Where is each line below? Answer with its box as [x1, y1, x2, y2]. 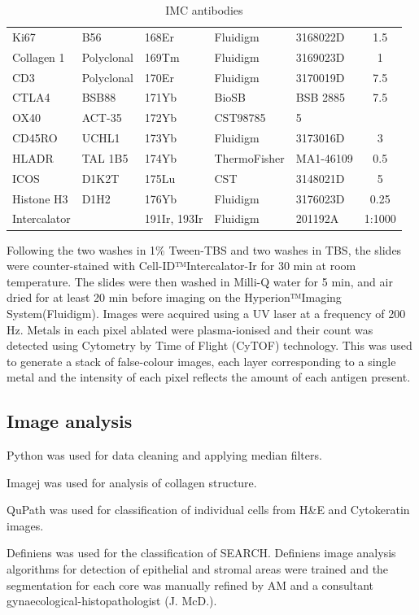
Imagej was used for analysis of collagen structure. [7, 473, 257, 491]
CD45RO [12, 129, 58, 146]
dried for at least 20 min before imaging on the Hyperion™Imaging [7, 289, 342, 306]
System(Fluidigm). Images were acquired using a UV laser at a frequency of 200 [7, 304, 406, 321]
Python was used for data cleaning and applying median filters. [7, 447, 322, 464]
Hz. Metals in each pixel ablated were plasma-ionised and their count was [7, 321, 373, 338]
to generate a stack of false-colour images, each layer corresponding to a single [7, 352, 396, 369]
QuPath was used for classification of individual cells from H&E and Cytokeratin [7, 501, 410, 518]
